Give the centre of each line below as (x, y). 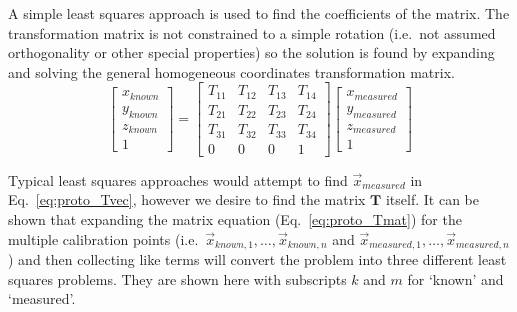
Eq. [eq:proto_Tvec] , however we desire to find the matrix (187, 199)
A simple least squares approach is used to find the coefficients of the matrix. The (259, 13)
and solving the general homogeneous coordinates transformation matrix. (231, 71)
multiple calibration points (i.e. (103, 238)
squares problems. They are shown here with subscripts (177, 278)
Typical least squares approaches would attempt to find (178, 179)
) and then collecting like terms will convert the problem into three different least (257, 259)
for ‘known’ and (455, 278)
